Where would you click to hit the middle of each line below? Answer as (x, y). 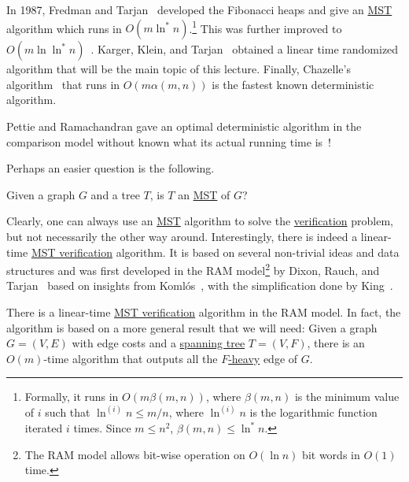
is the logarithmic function (313, 412)
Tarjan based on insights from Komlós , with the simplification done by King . (200, 285)
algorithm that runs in (63, 84)
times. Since (102, 428)
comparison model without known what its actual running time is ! (169, 141)
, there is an (336, 343)
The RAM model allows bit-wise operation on (135, 454)
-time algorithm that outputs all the (131, 358)
